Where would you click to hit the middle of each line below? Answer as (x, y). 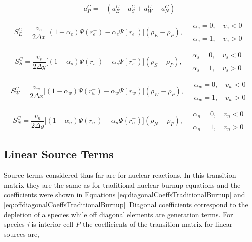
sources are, (22, 233)
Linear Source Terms (59, 154)
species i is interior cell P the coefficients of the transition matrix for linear (118, 224)
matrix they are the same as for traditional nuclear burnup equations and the (122, 184)
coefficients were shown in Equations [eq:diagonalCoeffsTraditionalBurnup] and (125, 194)
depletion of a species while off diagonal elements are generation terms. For (119, 214)
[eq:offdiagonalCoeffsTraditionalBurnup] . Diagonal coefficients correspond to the (126, 204)
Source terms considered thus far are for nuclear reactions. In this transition (120, 175)
